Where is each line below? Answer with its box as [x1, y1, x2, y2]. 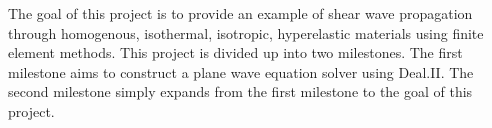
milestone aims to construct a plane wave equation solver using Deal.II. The [8, 61, 474, 82]
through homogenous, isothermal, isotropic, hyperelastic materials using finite [8, 22, 484, 43]
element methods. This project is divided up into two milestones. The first [8, 42, 463, 63]
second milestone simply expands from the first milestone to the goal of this [8, 81, 473, 102]
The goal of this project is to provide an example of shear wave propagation [8, 3, 473, 23]
